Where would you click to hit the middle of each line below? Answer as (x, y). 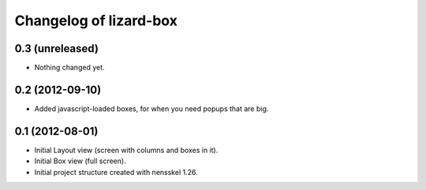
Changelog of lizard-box (96, 20)
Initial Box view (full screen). (80, 161)
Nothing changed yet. (70, 68)
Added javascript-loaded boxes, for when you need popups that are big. (151, 108)
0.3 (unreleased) (56, 48)
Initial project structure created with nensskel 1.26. (116, 172)
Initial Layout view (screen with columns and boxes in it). (126, 150)
